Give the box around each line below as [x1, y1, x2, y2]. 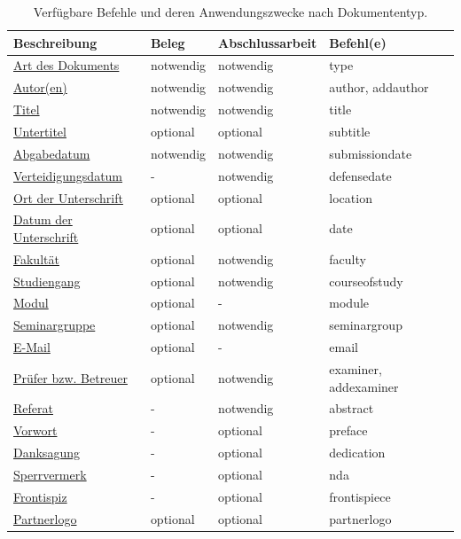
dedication [329, 443, 386, 462]
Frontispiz [13, 487, 67, 505]
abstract [329, 399, 374, 418]
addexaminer [329, 377, 399, 395]
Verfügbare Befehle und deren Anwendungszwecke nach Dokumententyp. [33, 3, 428, 20]
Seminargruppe [13, 316, 96, 334]
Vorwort [13, 421, 58, 440]
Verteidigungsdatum [13, 166, 123, 184]
